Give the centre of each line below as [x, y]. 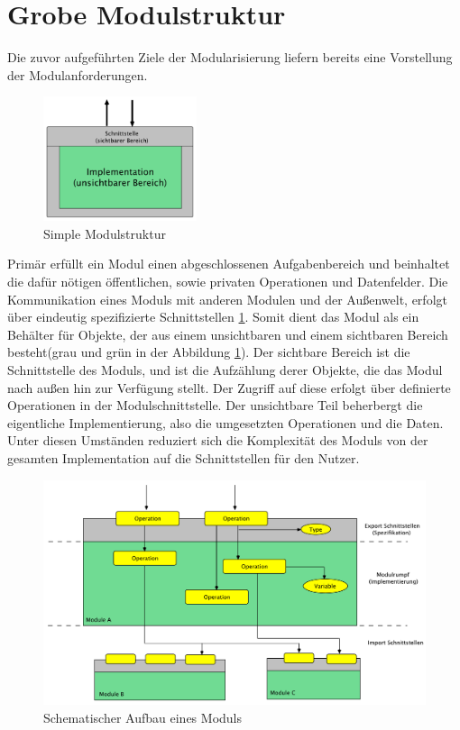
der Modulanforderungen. [78, 74]
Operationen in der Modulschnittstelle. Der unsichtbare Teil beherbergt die [215, 405]
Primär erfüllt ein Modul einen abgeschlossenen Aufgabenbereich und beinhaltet [229, 264]
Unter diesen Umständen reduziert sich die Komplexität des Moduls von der [218, 440]
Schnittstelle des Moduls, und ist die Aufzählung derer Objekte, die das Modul [225, 369]
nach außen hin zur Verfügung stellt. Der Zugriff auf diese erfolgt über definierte [229, 387]
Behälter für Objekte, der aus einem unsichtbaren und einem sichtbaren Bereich [228, 334]
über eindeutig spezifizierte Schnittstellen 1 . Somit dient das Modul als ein [213, 317]
